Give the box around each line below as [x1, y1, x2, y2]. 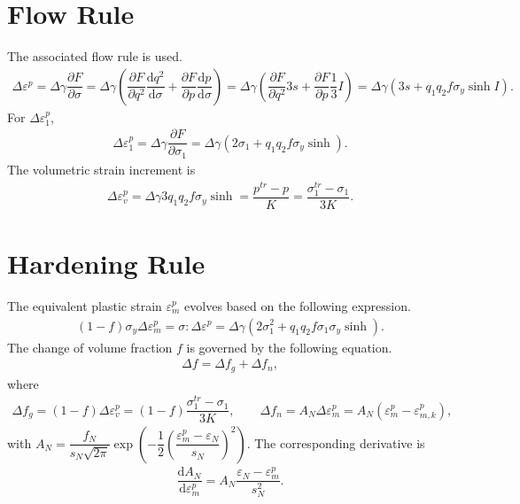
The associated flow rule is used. [7, 47, 182, 66]
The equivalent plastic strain [7, 296, 162, 314]
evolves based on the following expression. [184, 296, 411, 314]
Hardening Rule [7, 244, 206, 281]
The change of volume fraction [7, 337, 173, 356]
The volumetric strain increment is [7, 159, 196, 178]
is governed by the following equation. [186, 337, 392, 356]
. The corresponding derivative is [246, 433, 425, 452]
